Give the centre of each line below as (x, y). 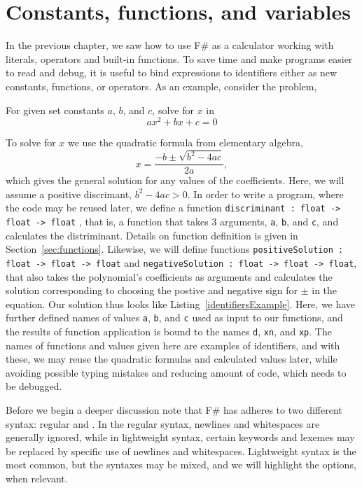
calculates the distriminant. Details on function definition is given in (152, 235)
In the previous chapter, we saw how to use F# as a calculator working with (170, 45)
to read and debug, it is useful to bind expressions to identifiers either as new (172, 72)
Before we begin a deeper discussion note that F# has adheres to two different (174, 409)
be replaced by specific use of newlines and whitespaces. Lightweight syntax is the (181, 451)
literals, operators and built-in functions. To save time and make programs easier (179, 58)
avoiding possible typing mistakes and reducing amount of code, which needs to (176, 372)
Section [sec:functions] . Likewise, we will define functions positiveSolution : (175, 249)
